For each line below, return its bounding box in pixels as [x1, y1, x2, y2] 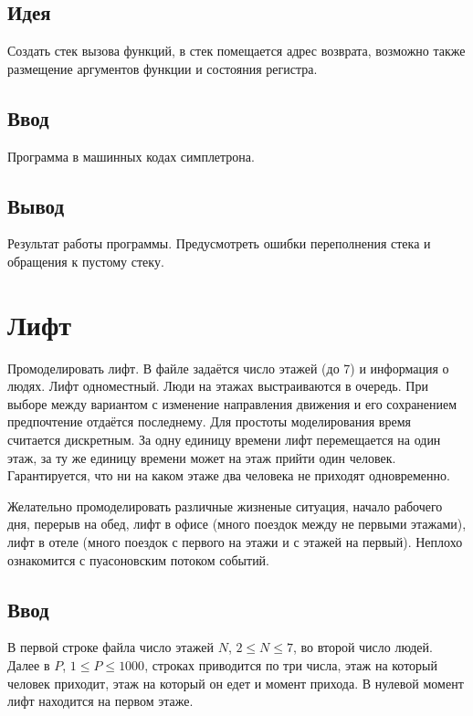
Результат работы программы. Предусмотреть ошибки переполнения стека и [7, 234, 431, 253]
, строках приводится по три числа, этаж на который [144, 656, 438, 675]
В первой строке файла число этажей [7, 637, 214, 657]
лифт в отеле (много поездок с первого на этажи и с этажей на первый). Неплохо [7, 532, 463, 552]
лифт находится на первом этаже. [7, 691, 194, 711]
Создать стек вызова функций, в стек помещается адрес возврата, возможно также [7, 41, 466, 60]
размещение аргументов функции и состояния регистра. [7, 58, 318, 78]
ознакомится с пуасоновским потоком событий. [7, 550, 270, 569]
